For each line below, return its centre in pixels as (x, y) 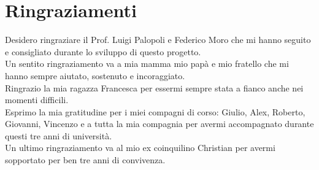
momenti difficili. (37, 100)
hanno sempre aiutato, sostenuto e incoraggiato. (95, 75)
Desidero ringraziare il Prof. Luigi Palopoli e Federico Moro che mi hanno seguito (158, 40)
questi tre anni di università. (59, 135)
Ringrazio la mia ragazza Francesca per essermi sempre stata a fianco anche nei (154, 87)
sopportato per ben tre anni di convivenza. (85, 160)
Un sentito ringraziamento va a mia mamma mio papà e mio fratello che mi (147, 64)
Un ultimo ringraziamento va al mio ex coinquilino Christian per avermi (140, 148)
